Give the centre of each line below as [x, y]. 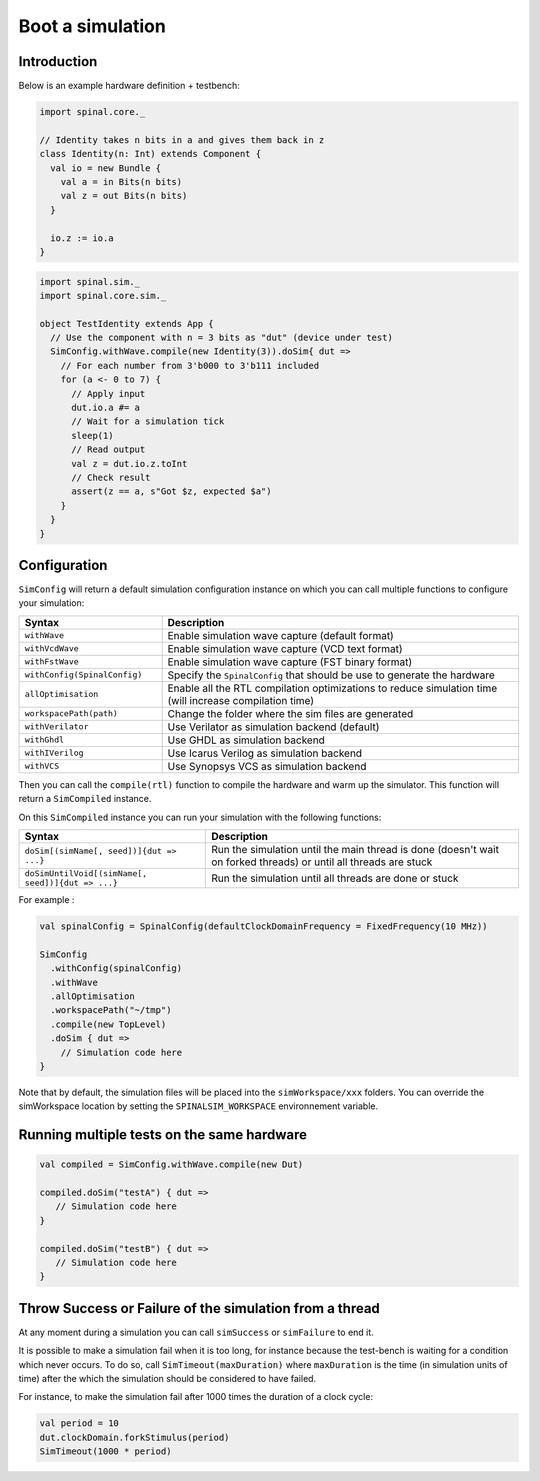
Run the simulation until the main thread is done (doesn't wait [355, 850]
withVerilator [56, 726]
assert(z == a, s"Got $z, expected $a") [171, 491]
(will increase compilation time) [241, 700]
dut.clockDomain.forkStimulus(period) [134, 1437]
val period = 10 [79, 1423]
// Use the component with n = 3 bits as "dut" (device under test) [222, 338]
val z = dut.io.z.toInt [129, 463]
